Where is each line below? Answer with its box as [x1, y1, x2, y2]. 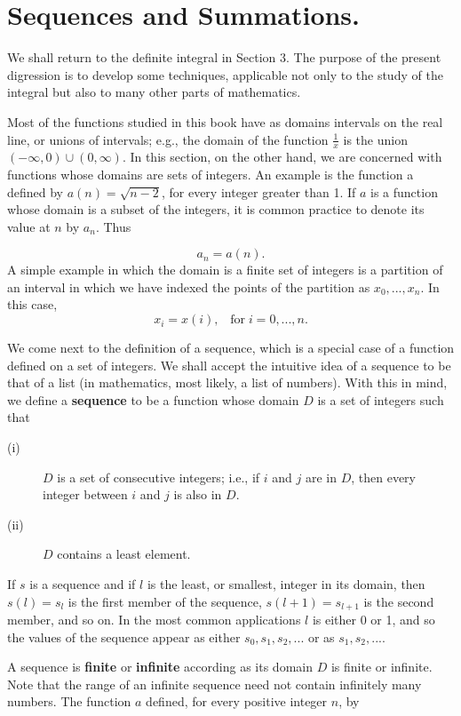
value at [7, 217, 51, 235]
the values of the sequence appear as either [7, 627, 241, 646]
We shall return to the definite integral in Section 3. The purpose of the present [7, 48, 441, 67]
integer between [43, 485, 128, 504]
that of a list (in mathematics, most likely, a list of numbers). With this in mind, [7, 373, 448, 392]
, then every [351, 467, 416, 486]
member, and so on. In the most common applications [7, 610, 301, 629]
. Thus [95, 217, 131, 235]
